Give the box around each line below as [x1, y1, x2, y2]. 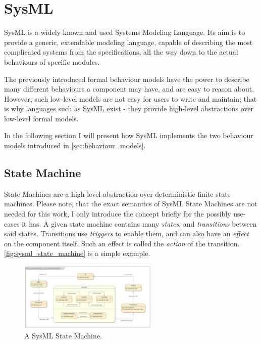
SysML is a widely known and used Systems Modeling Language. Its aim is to [4, 27, 245, 37]
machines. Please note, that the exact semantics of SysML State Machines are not [4, 198, 257, 209]
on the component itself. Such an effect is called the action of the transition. [4, 238, 240, 248]
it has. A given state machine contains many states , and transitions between [22, 218, 257, 229]
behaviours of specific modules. [4, 56, 100, 67]
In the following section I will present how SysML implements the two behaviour [4, 130, 253, 141]
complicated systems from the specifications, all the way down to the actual [4, 47, 238, 57]
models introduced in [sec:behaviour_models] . [4, 140, 146, 151]
